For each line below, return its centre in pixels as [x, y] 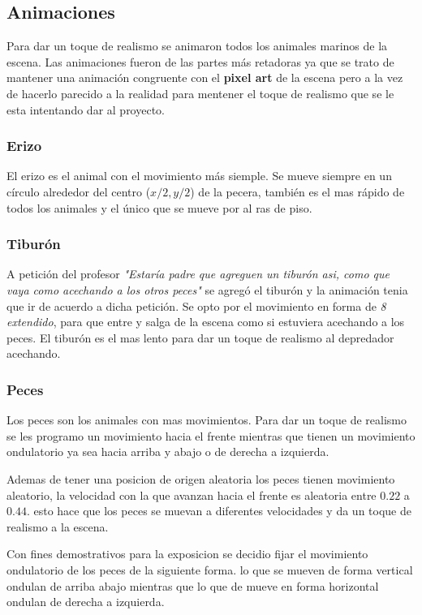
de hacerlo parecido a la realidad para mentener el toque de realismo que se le [200, 93]
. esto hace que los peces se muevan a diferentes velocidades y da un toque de [219, 511]
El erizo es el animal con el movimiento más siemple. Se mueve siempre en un [199, 176]
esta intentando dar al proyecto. [86, 109]
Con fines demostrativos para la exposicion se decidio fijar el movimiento [187, 554]
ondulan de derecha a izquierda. [86, 602]
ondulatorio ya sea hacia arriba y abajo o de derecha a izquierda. [168, 452]
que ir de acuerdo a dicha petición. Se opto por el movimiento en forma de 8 [196, 305]
